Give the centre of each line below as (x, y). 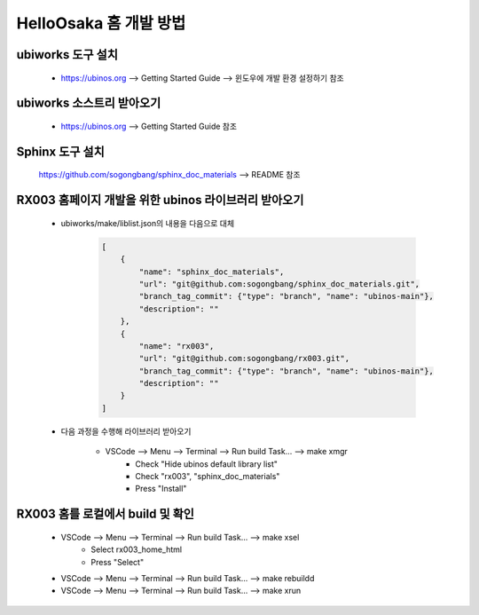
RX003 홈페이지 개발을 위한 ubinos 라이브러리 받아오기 (160, 200)
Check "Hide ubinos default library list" (207, 464)
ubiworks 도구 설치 (67, 55)
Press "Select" (118, 562)
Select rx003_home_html (136, 549)
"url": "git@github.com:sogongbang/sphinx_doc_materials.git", (279, 284)
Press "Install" (161, 489)
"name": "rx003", (177, 346)
